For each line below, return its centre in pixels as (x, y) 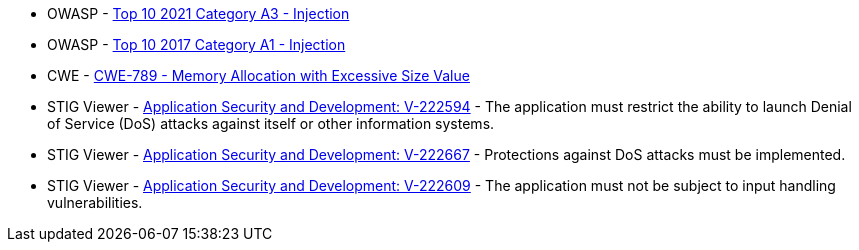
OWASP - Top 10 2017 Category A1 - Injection (196, 44)
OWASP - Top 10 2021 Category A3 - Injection (198, 13)
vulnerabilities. (95, 202)
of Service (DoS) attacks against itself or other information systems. (271, 123)
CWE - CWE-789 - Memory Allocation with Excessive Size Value (258, 75)
